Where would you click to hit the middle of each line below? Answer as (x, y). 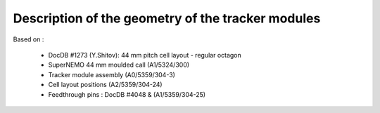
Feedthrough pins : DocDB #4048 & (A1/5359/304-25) (127, 94)
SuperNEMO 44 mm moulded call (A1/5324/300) (119, 65)
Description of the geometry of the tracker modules (167, 18)
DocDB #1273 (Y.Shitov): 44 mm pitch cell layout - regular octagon (145, 55)
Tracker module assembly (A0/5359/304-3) (112, 74)
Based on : (28, 39)
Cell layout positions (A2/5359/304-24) (105, 85)
